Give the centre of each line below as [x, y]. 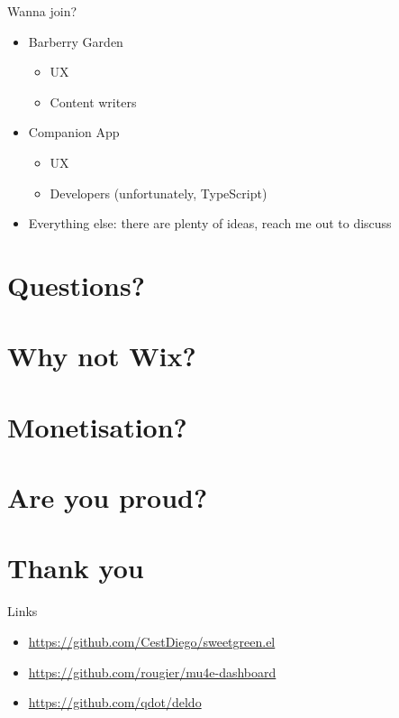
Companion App [74, 132]
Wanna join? [42, 11]
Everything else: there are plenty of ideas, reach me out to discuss [210, 223]
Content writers [93, 101]
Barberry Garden [76, 41]
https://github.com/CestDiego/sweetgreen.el [152, 641]
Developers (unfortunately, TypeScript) [159, 193]
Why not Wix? [102, 356]
